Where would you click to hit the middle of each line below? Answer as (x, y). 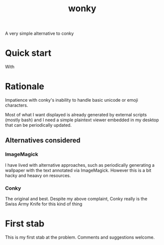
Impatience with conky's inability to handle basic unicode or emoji (72, 100)
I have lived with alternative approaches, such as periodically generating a (80, 165)
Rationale (25, 87)
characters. (17, 105)
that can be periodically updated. (38, 125)
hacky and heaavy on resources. (38, 175)
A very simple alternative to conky (40, 33)
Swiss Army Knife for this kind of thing (44, 204)
